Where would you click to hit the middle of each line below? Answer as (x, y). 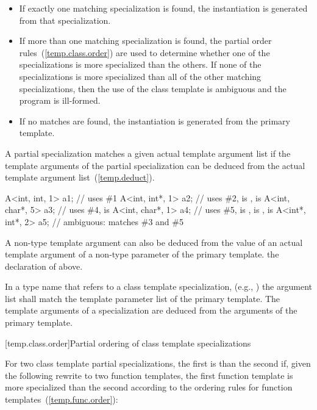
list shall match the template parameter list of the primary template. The (143, 298)
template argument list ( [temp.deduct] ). (80, 177)
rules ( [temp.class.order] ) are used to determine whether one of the (144, 52)
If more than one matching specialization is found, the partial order (145, 41)
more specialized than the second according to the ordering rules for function (149, 387)
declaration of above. (44, 266)
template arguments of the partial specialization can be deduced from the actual (155, 165)
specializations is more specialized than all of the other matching (140, 76)
